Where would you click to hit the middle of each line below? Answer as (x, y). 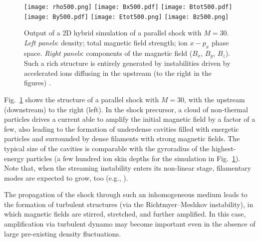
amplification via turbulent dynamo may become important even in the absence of (130, 224)
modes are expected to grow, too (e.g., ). (66, 177)
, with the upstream (215, 99)
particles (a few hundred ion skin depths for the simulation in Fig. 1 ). (133, 158)
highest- (224, 148)
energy (14, 158)
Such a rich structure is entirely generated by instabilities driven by (127, 63)
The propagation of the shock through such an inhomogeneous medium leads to (126, 194)
